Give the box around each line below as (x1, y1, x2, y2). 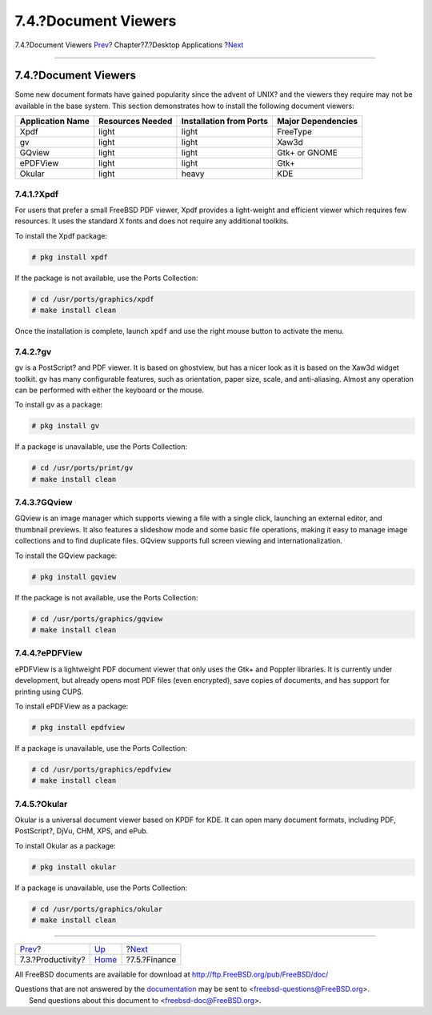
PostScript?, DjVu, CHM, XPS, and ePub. (14, 826, 149, 836)
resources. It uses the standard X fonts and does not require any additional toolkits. (14, 216, 290, 226)
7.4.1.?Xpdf (14, 188, 59, 199)
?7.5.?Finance (126, 954, 177, 965)
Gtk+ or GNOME (277, 147, 338, 158)
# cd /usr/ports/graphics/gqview (31, 614, 163, 624)
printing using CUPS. (14, 687, 84, 696)
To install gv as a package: (14, 400, 103, 410)
